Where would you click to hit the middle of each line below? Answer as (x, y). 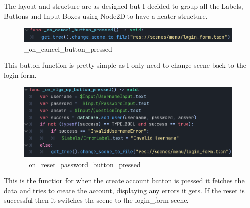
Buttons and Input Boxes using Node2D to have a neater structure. (106, 15)
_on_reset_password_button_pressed (82, 164)
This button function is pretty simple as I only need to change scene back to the (125, 65)
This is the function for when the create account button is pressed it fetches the (124, 181)
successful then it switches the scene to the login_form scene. (96, 200)
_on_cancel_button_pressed (68, 48)
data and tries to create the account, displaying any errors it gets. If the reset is (124, 190)
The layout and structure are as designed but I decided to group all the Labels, (124, 6)
